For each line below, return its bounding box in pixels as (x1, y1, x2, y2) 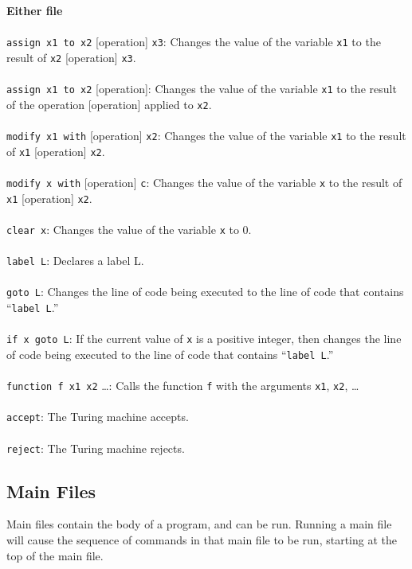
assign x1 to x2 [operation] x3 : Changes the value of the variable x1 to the (6, 33, 381, 50)
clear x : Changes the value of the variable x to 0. (6, 220, 252, 237)
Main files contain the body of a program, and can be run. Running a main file (6, 516, 392, 532)
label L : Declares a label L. (6, 252, 144, 269)
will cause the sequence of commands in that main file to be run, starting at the (6, 532, 397, 548)
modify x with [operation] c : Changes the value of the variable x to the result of (6, 173, 402, 190)
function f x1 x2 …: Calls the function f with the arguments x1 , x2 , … (6, 377, 359, 394)
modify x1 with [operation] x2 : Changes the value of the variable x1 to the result (6, 127, 406, 143)
